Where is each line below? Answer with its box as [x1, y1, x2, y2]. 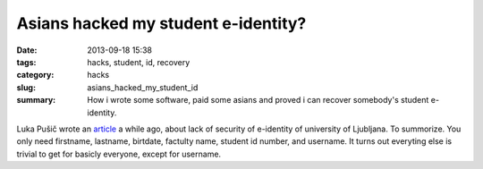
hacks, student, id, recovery [87, 56, 191, 67]
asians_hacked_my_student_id [87, 81, 199, 93]
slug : [16, 81, 36, 93]
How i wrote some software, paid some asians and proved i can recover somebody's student [87, 95, 429, 106]
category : [16, 70, 55, 80]
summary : [16, 95, 56, 106]
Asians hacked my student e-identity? [16, 13, 307, 33]
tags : [16, 56, 37, 67]
